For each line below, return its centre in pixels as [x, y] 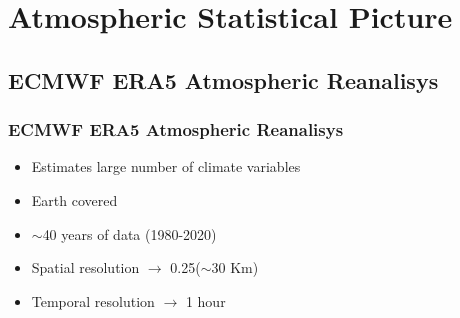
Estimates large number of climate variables [166, 166]
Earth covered [74, 199]
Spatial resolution [85, 267]
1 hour [205, 300]
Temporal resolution [93, 300]
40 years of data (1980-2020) [129, 233]
